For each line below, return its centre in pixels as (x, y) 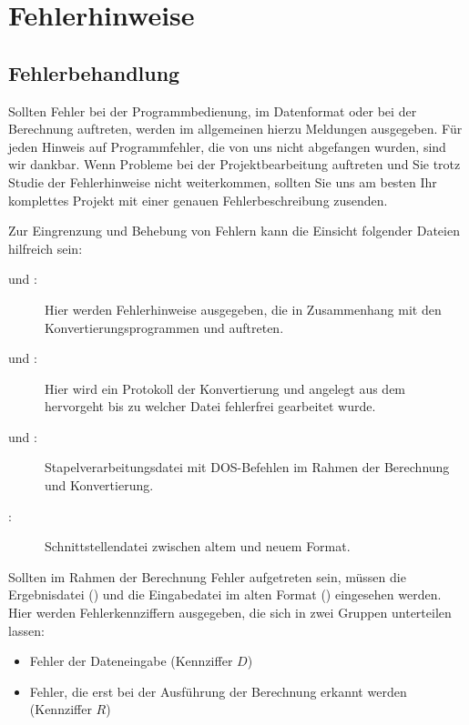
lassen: (26, 630)
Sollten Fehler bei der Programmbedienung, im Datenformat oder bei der (213, 111)
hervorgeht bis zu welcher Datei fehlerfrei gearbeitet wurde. (210, 406)
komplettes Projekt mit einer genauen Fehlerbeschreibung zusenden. (198, 200)
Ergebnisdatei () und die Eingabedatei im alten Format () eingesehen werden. (225, 594)
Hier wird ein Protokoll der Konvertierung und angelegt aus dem (225, 388)
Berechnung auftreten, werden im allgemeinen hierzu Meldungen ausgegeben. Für (235, 129)
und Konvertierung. (99, 485)
